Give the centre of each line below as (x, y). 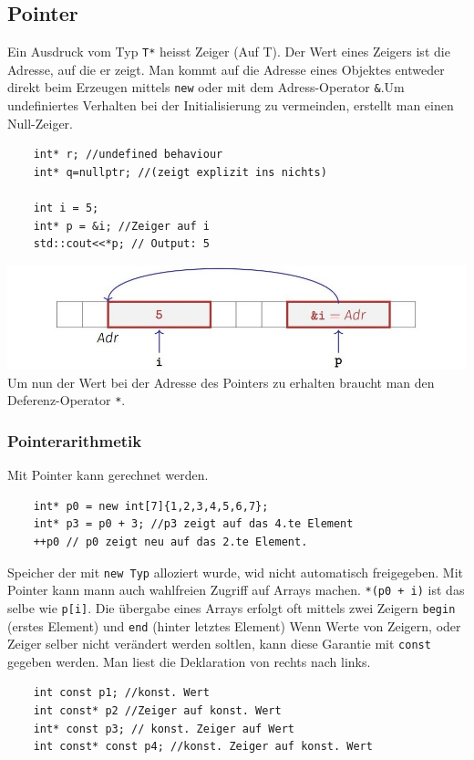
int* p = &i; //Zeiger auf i (121, 226)
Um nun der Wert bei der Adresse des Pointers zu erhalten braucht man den (221, 382)
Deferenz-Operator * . (67, 400)
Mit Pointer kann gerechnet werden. (108, 475)
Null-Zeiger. (40, 123)
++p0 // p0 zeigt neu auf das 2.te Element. (170, 542)
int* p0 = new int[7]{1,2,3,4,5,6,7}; (151, 506)
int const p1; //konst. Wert (121, 693)
